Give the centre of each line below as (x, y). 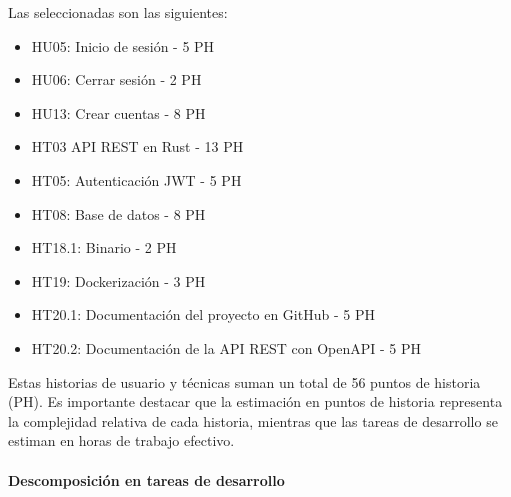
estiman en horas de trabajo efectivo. (121, 440)
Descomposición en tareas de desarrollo (146, 479)
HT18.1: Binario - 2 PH (104, 247)
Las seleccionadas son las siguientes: (118, 12)
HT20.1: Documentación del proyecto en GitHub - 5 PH (203, 314)
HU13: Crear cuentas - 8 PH (118, 112)
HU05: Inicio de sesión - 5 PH (123, 45)
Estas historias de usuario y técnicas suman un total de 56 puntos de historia (244, 381)
